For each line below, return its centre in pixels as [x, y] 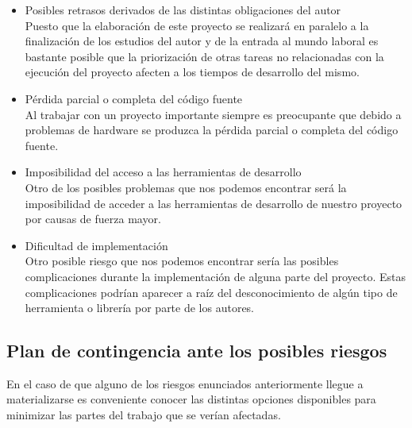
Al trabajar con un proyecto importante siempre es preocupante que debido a [213, 114]
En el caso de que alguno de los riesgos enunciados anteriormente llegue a [185, 383]
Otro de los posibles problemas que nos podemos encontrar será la [186, 187]
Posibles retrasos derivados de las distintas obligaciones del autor [183, 10]
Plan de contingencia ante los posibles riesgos [197, 351]
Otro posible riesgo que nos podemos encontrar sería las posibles [182, 261]
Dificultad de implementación [96, 245]
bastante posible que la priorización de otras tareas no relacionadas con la [204, 56]
